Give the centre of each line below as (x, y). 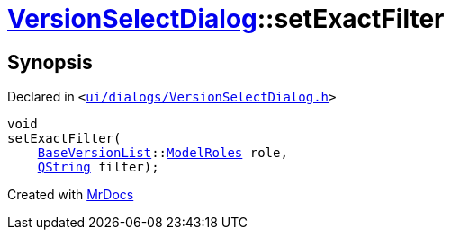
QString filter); (98, 167)
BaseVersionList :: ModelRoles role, (162, 153)
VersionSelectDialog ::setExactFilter (226, 19)
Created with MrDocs (71, 195)
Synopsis (50, 62)
